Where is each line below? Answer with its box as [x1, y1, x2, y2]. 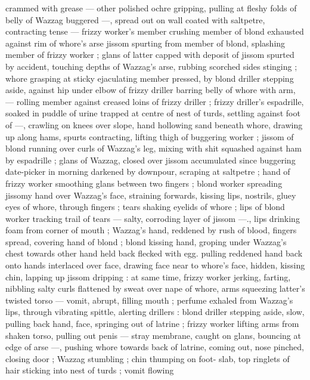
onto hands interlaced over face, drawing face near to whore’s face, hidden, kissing [5, 259, 305, 271]
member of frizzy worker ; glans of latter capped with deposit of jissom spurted [5, 48, 294, 61]
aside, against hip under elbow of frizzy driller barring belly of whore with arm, [5, 84, 296, 96]
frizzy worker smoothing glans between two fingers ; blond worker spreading [5, 177, 283, 189]
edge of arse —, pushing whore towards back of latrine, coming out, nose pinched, [5, 341, 304, 353]
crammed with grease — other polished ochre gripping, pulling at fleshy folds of [5, 2, 297, 14]
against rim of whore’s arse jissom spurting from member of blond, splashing [5, 36, 286, 49]
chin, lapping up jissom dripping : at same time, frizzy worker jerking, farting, [5, 270, 291, 283]
